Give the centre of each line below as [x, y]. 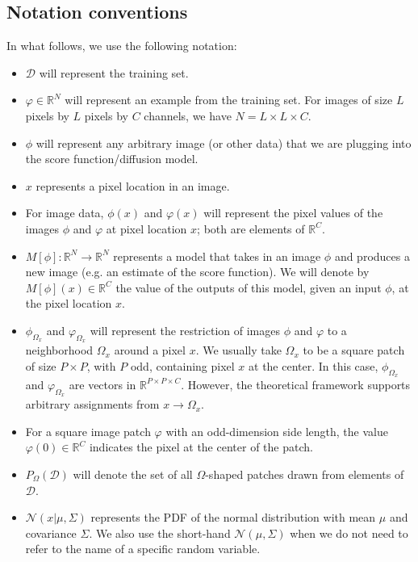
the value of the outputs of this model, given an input [249, 287]
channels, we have [188, 115]
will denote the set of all [133, 474]
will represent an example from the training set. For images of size [229, 100]
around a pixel [150, 350]
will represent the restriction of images [185, 330]
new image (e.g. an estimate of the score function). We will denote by [197, 272]
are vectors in [102, 384]
